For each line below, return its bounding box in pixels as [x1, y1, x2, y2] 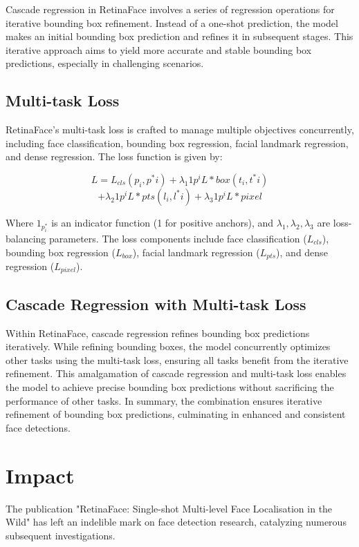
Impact [6, 461, 75, 489]
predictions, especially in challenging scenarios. [6, 56, 204, 70]
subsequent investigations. [6, 528, 116, 542]
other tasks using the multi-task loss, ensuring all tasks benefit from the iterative [6, 352, 349, 367]
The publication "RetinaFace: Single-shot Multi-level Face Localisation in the [6, 501, 333, 515]
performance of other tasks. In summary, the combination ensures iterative [6, 393, 322, 407]
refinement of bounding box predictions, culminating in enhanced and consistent [6, 407, 346, 421]
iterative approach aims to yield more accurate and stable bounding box [6, 42, 312, 57]
